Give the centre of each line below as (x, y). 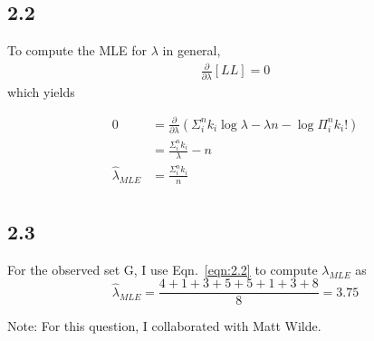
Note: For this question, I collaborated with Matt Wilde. (164, 326)
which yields (41, 91)
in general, (192, 50)
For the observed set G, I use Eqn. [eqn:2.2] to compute (163, 269)
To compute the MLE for (77, 50)
